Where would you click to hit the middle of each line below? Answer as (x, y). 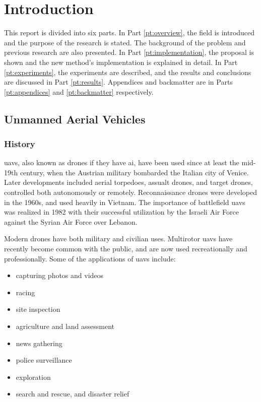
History (20, 143)
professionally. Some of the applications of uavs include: (90, 258)
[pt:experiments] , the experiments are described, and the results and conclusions (128, 72)
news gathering (39, 343)
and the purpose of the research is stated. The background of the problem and (125, 42)
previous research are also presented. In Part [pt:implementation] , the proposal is (129, 52)
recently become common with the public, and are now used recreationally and (126, 249)
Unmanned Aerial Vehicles (75, 119)
